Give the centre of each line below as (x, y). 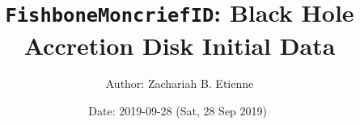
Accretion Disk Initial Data (180, 45)
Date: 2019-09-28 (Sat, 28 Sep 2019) (178, 111)
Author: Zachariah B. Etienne (180, 83)
